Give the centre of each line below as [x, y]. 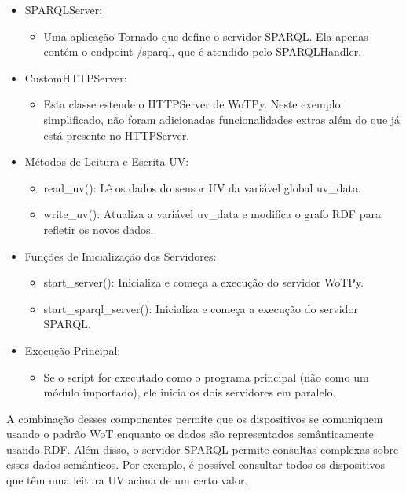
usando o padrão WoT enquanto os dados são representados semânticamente [190, 434]
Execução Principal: [73, 350]
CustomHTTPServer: [76, 77]
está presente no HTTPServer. [117, 135]
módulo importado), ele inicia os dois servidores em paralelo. [190, 392]
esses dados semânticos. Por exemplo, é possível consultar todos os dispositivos [196, 464]
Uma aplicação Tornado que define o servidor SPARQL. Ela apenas [206, 36]
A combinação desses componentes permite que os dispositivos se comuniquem [195, 418]
